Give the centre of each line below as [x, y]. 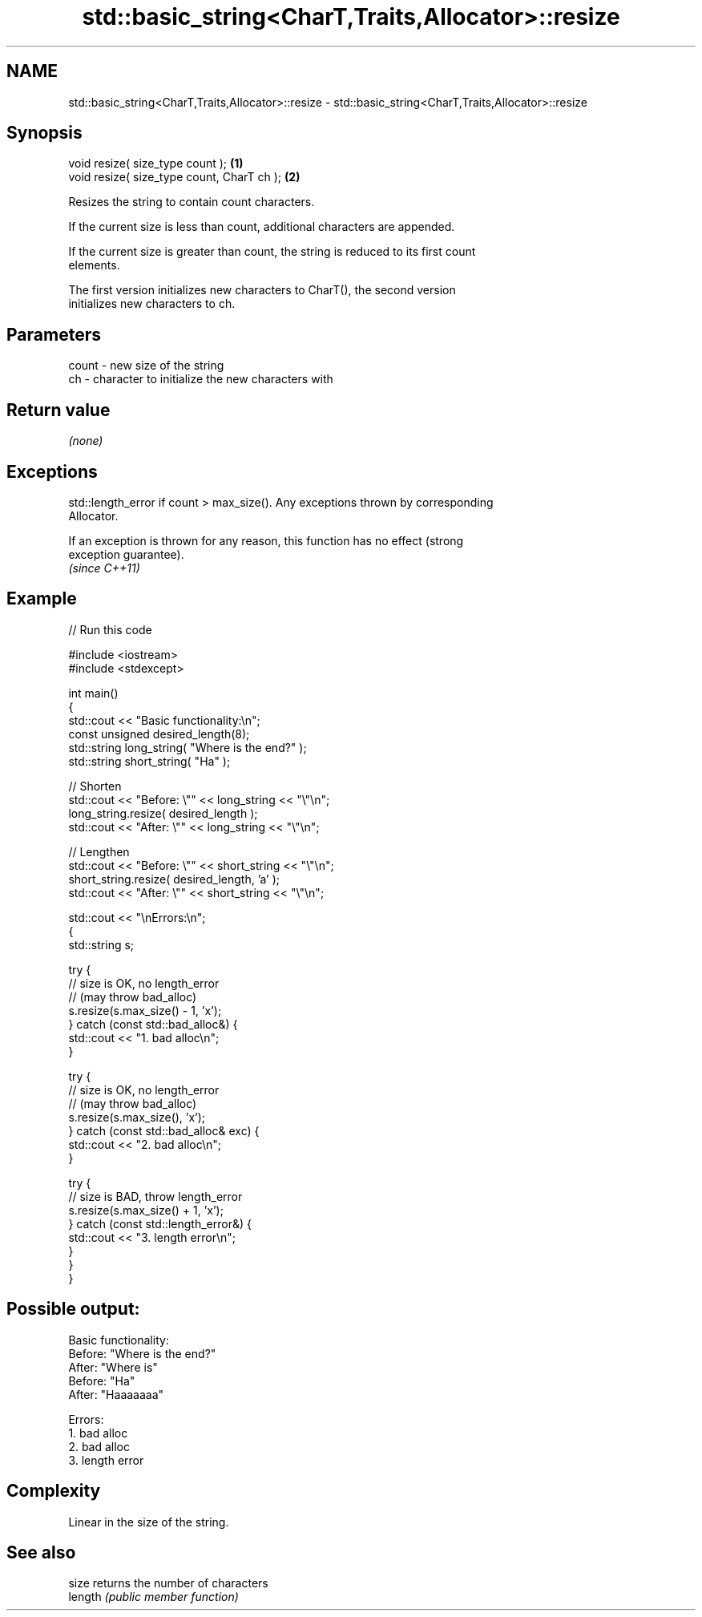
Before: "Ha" [102, 1381]
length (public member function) [153, 1597]
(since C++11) [104, 568]
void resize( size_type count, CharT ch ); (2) [184, 177]
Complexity [54, 1491]
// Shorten [95, 786]
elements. [94, 265]
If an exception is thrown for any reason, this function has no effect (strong [266, 540]
